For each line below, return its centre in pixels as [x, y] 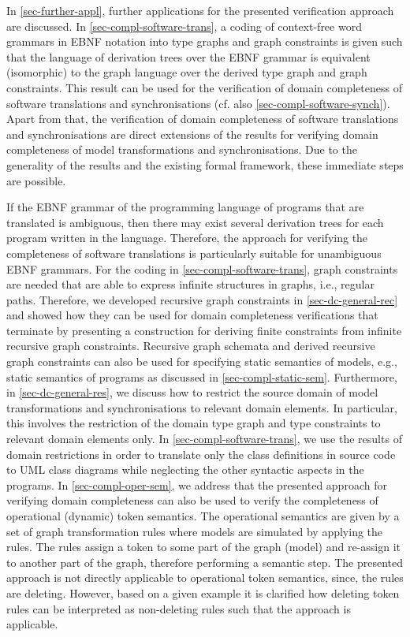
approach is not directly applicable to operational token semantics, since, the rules [205, 577]
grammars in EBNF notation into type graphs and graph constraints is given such [205, 41]
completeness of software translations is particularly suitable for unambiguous [194, 253]
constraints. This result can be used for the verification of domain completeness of [204, 87]
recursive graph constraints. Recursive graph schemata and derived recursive [191, 346]
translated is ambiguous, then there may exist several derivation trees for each [195, 222]
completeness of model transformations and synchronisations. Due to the [182, 149]
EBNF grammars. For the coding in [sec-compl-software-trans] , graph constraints [202, 268]
